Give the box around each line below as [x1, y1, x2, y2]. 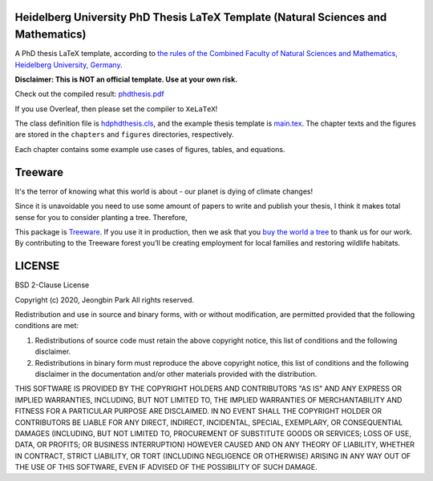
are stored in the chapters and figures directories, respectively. [14, 130, 234, 139]
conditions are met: [14, 321, 79, 331]
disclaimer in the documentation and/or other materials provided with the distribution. [34, 369, 318, 379]
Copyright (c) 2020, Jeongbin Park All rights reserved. [14, 295, 195, 304]
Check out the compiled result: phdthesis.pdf [14, 89, 164, 99]
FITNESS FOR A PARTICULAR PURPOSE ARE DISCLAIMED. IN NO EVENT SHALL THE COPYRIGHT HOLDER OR [14, 407, 382, 416]
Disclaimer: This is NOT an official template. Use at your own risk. [14, 74, 238, 84]
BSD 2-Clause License [14, 280, 90, 290]
